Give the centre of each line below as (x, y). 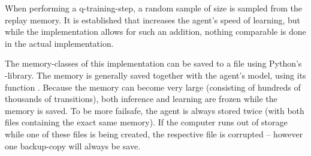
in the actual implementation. (59, 43)
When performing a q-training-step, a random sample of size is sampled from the (154, 8)
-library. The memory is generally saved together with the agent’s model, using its (155, 75)
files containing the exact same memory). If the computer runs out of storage (146, 122)
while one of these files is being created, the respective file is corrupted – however (154, 133)
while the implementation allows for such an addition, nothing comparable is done (155, 31)
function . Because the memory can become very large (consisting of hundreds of (153, 87)
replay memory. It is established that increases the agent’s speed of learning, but (153, 19)
